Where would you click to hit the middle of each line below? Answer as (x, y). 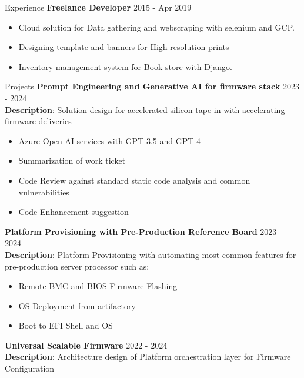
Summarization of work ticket (72, 160)
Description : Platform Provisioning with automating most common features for (151, 254)
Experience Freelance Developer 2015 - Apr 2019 (98, 7)
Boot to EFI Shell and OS (66, 325)
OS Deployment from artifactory (77, 305)
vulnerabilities (44, 192)
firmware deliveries (38, 121)
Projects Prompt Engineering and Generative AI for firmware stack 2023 (152, 86)
